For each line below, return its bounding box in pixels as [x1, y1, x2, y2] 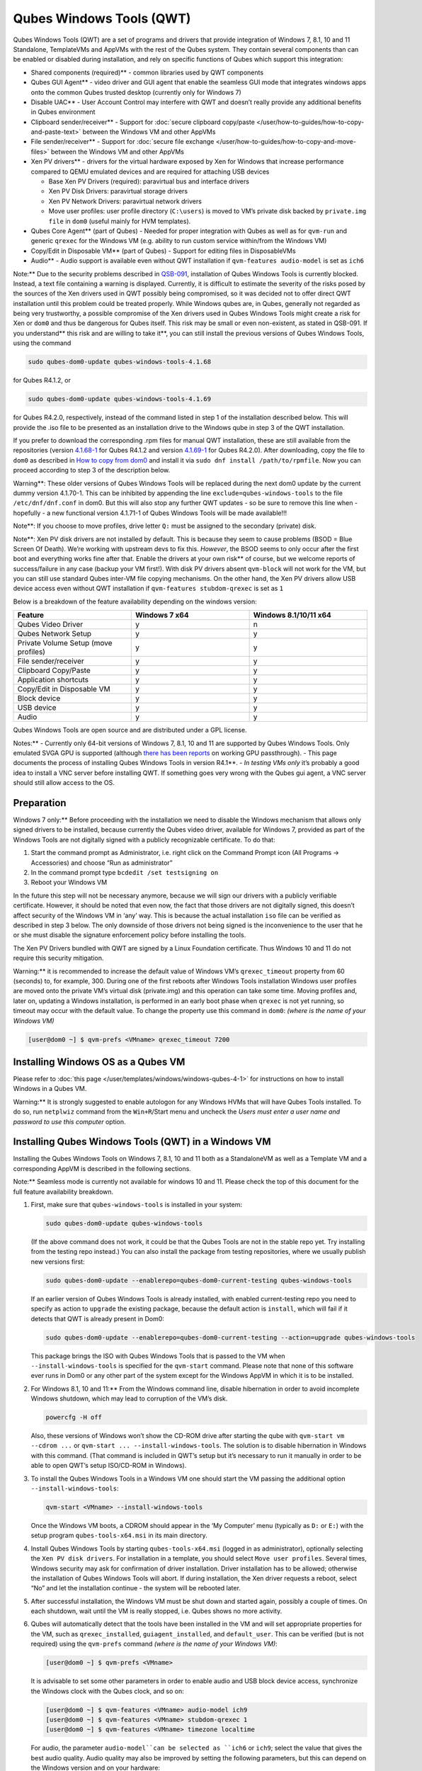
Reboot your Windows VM [30, 878, 108, 887]
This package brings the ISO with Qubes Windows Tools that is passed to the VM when [30, 1352, 285, 1360]
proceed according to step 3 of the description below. [13, 466, 171, 475]
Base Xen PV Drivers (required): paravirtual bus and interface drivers [48, 177, 249, 186]
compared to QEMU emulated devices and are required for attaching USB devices [30, 167, 270, 176]
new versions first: [30, 1257, 85, 1266]
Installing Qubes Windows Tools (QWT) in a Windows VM [13, 1136, 272, 1148]
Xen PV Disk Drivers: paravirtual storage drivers [48, 187, 188, 196]
